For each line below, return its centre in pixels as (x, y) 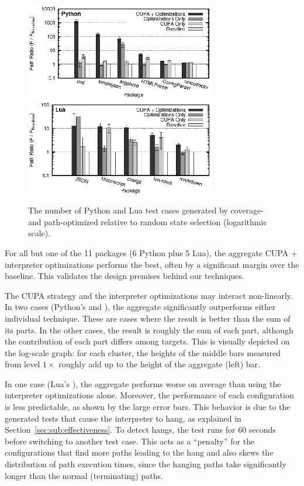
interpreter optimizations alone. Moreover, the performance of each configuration (149, 395)
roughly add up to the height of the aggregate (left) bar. (159, 364)
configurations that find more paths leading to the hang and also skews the (139, 452)
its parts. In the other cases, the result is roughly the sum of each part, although (149, 330)
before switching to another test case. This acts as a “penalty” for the (130, 441)
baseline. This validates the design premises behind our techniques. (125, 276)
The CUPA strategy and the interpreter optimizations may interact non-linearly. (149, 295)
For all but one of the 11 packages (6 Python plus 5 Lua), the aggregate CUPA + (151, 252)
